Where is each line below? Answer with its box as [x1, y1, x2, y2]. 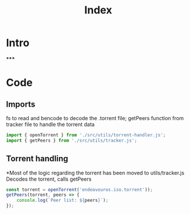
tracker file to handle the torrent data [6, 121, 95, 128]
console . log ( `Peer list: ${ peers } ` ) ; [16, 198, 109, 204]
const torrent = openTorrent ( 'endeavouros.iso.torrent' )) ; [6, 187, 153, 192]
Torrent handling [6, 154, 68, 164]
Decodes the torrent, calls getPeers [6, 176, 92, 183]
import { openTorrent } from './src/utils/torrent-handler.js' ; [6, 132, 166, 138]
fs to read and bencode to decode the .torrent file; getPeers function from [6, 114, 184, 121]
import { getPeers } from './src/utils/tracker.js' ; [6, 138, 137, 143]
